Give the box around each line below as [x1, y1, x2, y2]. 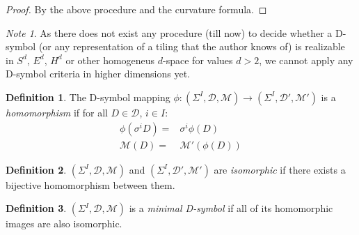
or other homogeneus [65, 52, 155, 67]
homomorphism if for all [6, 105, 108, 119]
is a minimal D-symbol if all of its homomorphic [129, 201, 333, 215]
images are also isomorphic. [6, 216, 122, 231]
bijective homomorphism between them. [6, 177, 175, 192]
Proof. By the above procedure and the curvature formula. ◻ [6, 2, 267, 16]
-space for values [163, 52, 233, 67]
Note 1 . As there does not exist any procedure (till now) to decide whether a [6, 25, 333, 40]
